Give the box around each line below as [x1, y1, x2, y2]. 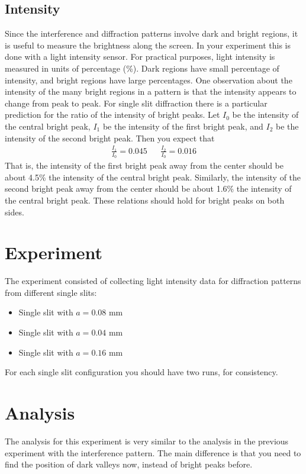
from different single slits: [5, 286, 97, 298]
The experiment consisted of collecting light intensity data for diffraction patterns [5, 275, 301, 287]
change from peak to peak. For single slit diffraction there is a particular [5, 96, 268, 109]
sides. [5, 205, 24, 218]
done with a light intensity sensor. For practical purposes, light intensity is [5, 50, 275, 63]
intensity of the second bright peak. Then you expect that [5, 131, 215, 144]
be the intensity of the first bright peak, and [102, 120, 263, 132]
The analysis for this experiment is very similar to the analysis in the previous [5, 434, 289, 447]
